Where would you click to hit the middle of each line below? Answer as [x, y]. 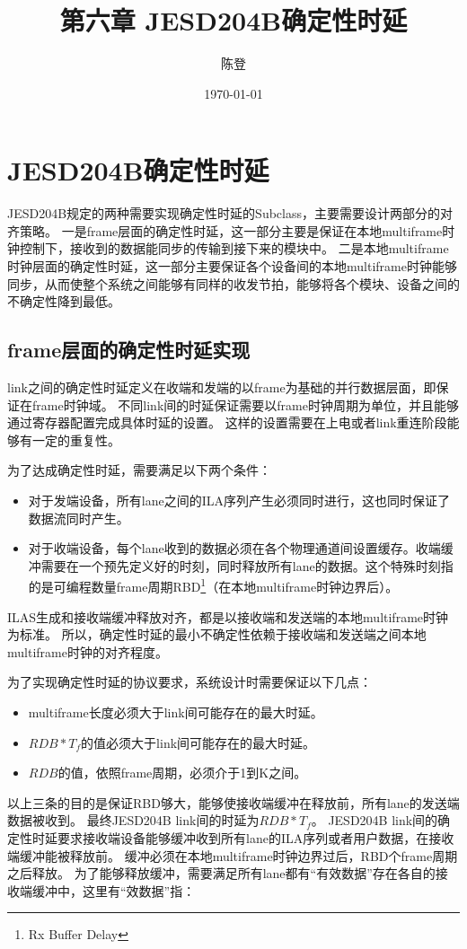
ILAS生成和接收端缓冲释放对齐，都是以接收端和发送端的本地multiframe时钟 [228, 616]
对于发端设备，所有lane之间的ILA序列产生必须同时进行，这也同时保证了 [239, 500]
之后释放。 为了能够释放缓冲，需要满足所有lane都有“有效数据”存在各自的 [221, 873]
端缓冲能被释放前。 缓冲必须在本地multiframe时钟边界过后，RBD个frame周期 [233, 855]
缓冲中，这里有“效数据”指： [114, 890]
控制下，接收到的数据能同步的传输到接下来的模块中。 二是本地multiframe [234, 248]
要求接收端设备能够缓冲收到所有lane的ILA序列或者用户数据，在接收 [256, 837]
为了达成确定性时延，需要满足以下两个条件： [139, 470]
